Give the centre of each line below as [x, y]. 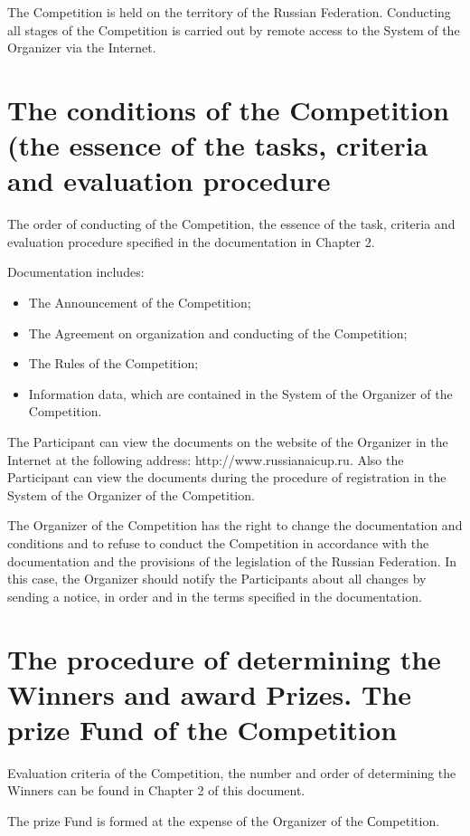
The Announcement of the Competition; [140, 303]
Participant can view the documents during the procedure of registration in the [227, 477]
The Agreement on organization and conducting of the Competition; [218, 332]
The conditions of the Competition [228, 109]
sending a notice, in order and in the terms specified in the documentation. [215, 596]
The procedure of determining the [224, 658]
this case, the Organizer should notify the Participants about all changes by [217, 579]
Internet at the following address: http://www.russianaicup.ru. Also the [206, 459]
